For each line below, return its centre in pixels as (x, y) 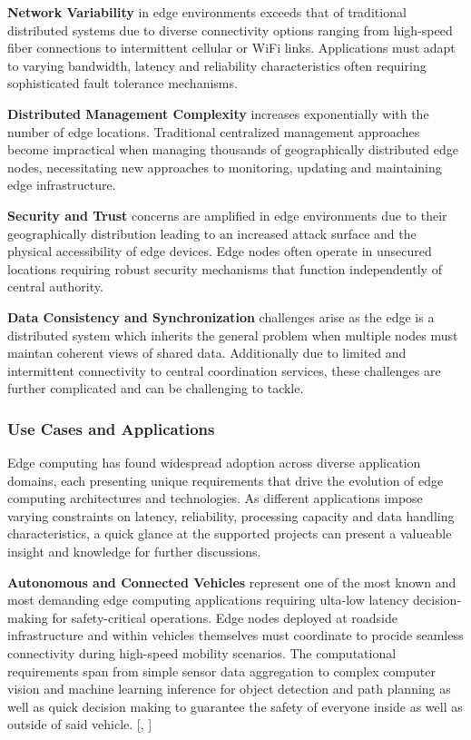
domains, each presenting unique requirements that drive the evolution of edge (226, 480)
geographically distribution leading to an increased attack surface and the (212, 233)
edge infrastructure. (62, 185)
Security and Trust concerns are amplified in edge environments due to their (227, 215)
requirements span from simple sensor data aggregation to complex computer (221, 671)
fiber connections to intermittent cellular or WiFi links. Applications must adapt (231, 48)
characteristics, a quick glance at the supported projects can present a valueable (230, 533)
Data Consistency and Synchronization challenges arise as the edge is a (221, 316)
